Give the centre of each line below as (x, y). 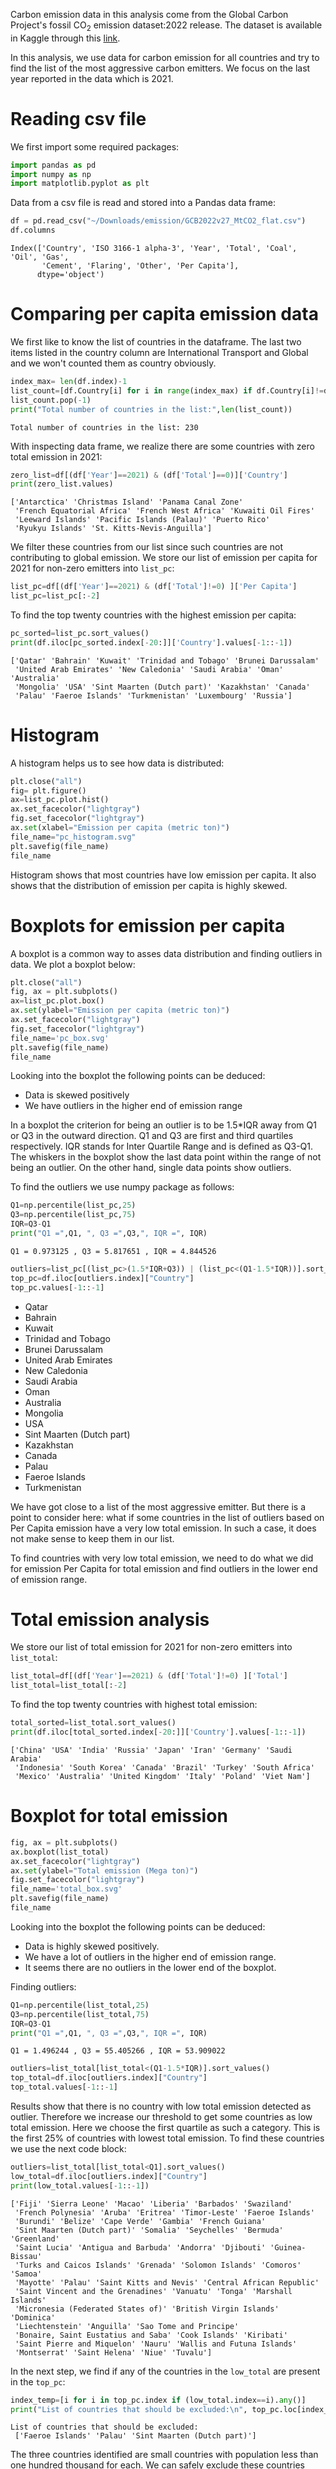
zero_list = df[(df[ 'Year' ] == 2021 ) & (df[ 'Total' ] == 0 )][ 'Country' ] (149, 475)
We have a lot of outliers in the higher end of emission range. (150, 1956)
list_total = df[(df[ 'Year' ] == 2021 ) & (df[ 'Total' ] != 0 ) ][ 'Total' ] (149, 1676)
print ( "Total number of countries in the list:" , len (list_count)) (151, 409)
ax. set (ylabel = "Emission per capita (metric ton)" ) (120, 1010)
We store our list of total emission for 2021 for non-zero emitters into (151, 1647)
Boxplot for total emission (119, 1816)
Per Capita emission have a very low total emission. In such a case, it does (163, 1528)
